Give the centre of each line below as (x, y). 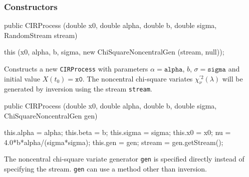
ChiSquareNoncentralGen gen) (51, 115)
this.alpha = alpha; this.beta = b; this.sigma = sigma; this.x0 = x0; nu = (117, 132)
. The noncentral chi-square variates (138, 78)
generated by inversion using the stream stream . (78, 89)
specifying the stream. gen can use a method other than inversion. (105, 169)
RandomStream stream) (41, 35)
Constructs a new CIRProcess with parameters (76, 68)
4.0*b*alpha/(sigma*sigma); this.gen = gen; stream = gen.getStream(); (114, 142)
